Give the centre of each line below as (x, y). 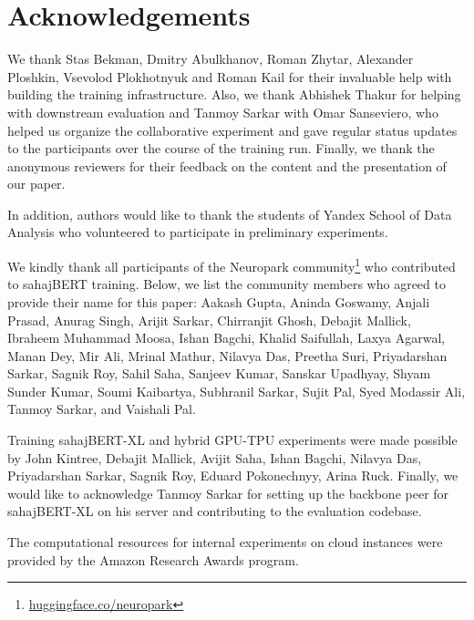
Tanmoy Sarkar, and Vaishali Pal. (102, 409)
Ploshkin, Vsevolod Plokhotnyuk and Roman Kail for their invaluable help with (230, 76)
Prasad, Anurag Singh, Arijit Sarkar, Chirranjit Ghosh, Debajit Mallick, (209, 320)
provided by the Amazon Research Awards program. (153, 559)
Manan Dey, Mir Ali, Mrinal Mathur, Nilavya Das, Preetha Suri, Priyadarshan (227, 355)
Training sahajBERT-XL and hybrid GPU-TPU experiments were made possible (232, 440)
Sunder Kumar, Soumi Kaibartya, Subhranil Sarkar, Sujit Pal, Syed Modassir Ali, (237, 391)
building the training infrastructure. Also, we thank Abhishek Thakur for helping (234, 94)
